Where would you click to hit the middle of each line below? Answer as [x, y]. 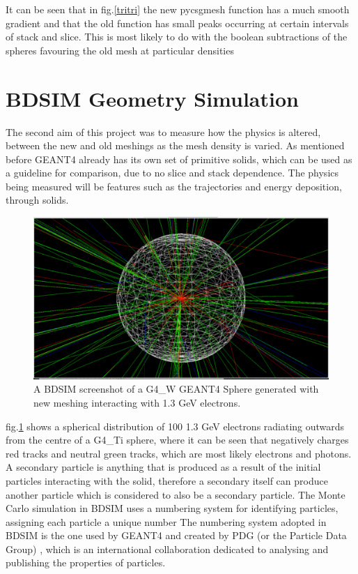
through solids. [37, 200]
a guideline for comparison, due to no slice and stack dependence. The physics [172, 173]
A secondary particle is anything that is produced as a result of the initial [163, 467]
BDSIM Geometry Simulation [152, 98]
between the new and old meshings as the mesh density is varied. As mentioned [175, 145]
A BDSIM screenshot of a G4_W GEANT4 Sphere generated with [176, 389]
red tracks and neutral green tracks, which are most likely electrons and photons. [179, 453]
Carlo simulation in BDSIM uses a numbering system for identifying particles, [172, 508]
